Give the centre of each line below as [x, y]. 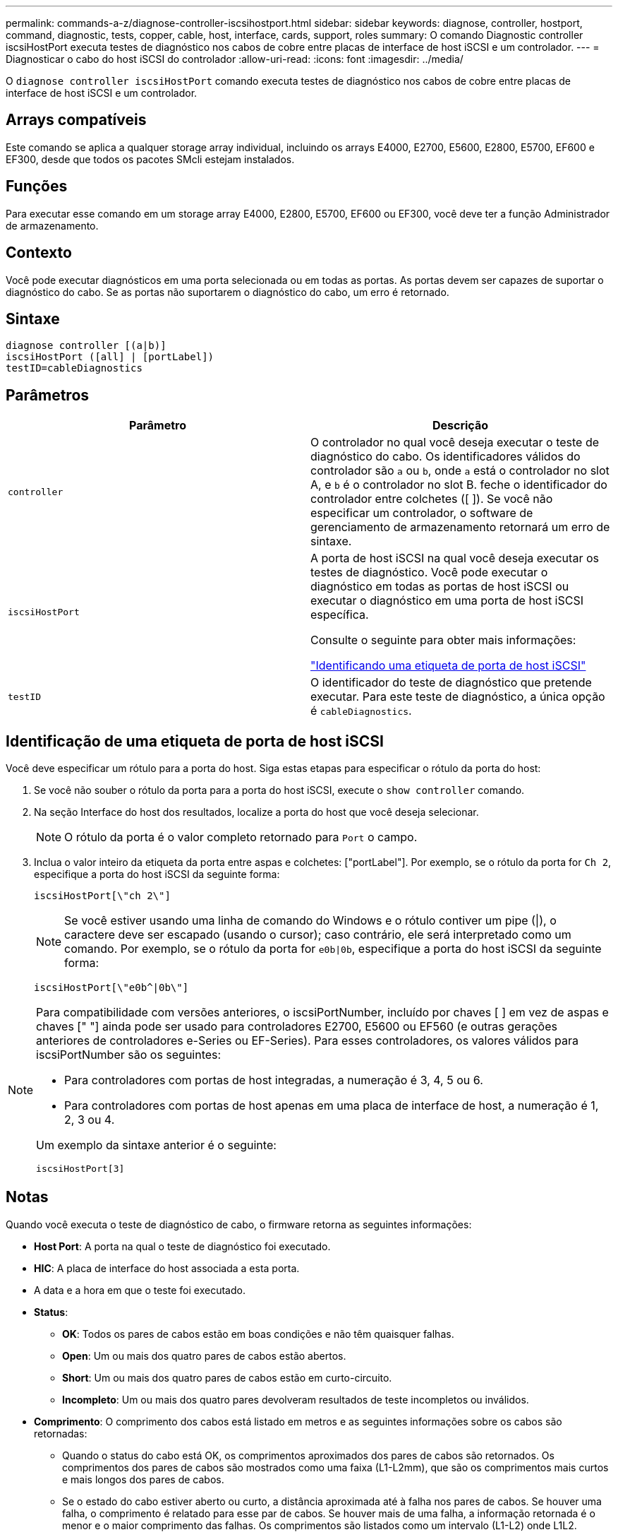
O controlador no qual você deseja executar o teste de [455, 443]
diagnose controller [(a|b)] [86, 346]
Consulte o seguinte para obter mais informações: [443, 640]
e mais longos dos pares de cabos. [143, 1479]
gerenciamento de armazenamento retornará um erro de [460, 527]
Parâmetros [48, 395]
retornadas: [61, 1433]
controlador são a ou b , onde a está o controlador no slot [460, 471]
